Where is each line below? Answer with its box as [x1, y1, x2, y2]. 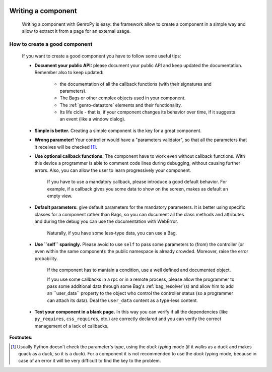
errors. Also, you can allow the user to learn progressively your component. [34, 167, 191, 173]
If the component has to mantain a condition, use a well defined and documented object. [47, 267, 231, 273]
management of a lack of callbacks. [34, 323, 109, 329]
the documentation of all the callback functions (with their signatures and [59, 81, 212, 87]
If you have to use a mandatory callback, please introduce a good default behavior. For [47, 179, 227, 185]
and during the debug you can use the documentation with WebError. [34, 218, 178, 224]
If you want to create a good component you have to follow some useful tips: [22, 53, 181, 59]
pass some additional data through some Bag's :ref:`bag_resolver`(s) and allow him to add [47, 283, 234, 289]
